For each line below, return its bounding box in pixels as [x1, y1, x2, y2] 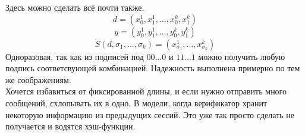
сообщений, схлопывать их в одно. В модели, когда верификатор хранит [5, 96, 268, 109]
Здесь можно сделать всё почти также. [5, 1, 144, 13]
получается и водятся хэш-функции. [5, 120, 136, 132]
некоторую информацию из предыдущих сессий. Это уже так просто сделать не [5, 108, 295, 121]
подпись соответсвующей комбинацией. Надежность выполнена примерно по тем [5, 62, 300, 74]
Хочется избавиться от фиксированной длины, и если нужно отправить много [5, 85, 287, 97]
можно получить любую [198, 50, 285, 62]
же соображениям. [5, 73, 71, 86]
